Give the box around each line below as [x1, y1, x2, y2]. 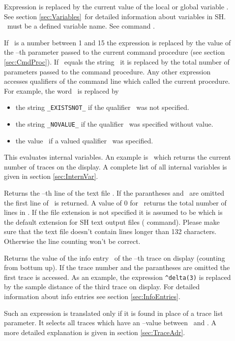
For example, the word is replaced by [4, 85, 119, 96]
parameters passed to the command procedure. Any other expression [4, 66, 211, 76]
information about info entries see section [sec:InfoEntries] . [4, 291, 180, 302]
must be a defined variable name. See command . [7, 21, 155, 31]
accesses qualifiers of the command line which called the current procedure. [4, 76, 230, 86]
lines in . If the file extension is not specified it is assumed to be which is [4, 207, 223, 217]
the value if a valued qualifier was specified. [15, 135, 153, 145]
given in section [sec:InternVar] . [4, 171, 98, 181]
